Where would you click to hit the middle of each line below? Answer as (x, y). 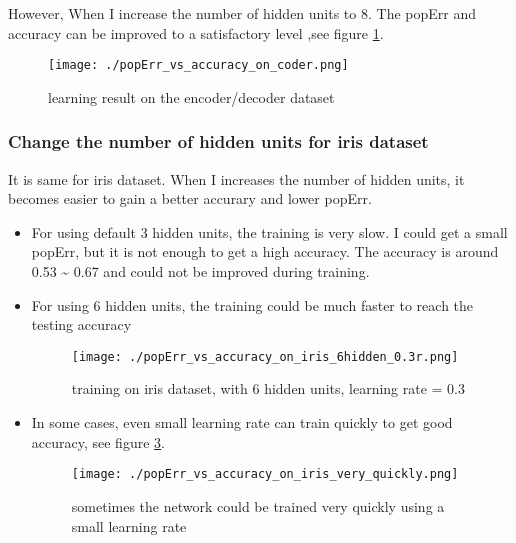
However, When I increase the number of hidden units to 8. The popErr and (242, 13)
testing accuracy (81, 324)
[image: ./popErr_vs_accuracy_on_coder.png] (198, 65)
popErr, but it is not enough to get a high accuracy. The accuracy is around (265, 251)
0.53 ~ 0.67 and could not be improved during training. (200, 271)
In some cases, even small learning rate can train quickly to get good (242, 422)
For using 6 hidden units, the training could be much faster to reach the (252, 304)
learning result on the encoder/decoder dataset (191, 96)
